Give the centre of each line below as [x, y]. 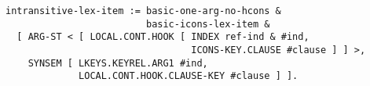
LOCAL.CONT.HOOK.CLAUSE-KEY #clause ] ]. [189, 76]
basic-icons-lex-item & [208, 24]
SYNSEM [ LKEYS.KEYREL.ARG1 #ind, [118, 63]
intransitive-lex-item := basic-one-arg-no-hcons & [143, 11]
